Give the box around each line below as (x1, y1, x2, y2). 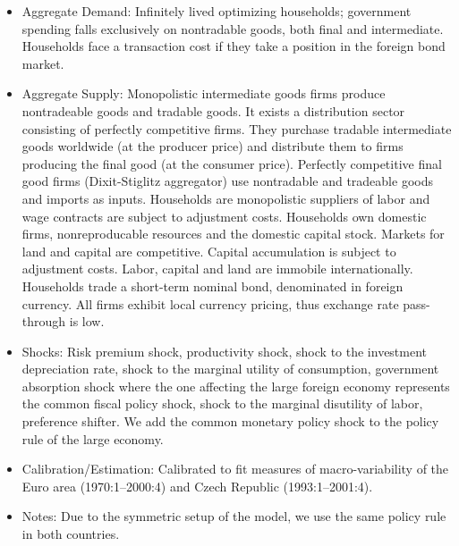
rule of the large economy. (21, 429, 164, 448)
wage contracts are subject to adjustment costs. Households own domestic (21, 206, 427, 225)
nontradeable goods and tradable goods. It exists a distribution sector (21, 101, 405, 120)
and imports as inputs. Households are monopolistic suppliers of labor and (21, 189, 430, 207)
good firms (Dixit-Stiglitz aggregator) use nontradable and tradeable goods (21, 172, 433, 190)
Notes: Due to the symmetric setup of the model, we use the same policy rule (21, 507, 446, 525)
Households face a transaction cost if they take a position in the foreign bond (21, 37, 446, 55)
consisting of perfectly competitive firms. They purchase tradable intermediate (21, 119, 452, 138)
